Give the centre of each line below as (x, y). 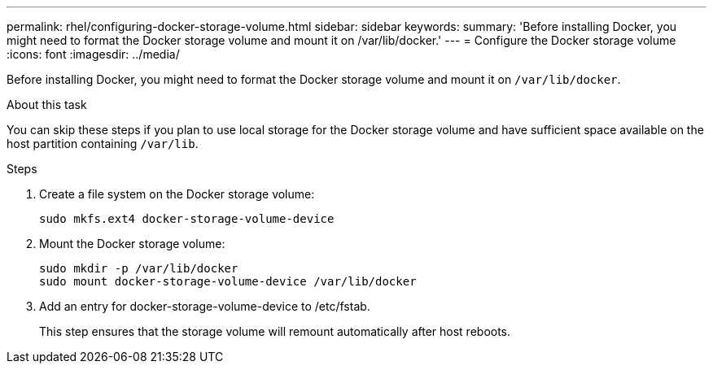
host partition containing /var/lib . (103, 144)
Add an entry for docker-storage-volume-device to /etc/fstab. (205, 306)
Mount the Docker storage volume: (132, 244)
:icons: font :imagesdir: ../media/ (93, 54)
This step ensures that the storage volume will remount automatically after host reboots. (275, 331)
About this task (47, 104)
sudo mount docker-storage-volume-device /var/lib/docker (228, 281)
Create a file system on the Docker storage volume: (177, 194)
